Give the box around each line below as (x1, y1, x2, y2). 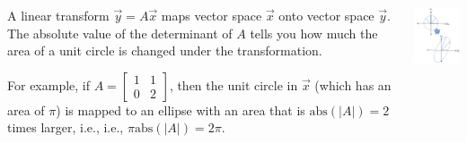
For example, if (7, 75, 91, 94)
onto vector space (278, 6, 374, 24)
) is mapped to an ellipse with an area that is (56, 100, 305, 119)
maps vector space (161, 6, 262, 24)
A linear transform (7, 6, 110, 24)
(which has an (314, 75, 392, 94)
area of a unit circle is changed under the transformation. (7, 41, 322, 60)
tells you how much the (250, 23, 378, 42)
